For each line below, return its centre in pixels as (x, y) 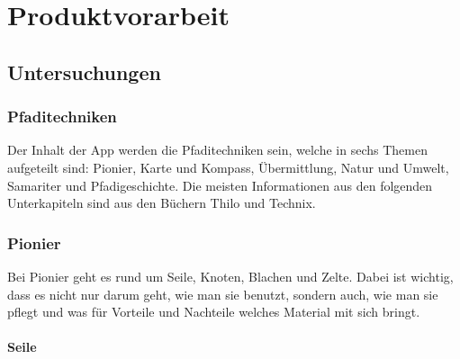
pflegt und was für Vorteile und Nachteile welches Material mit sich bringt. (214, 312)
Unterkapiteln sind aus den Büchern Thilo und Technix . (162, 203)
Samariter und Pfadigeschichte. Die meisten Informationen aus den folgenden (220, 185)
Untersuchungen (84, 72)
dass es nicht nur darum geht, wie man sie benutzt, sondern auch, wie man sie (223, 294)
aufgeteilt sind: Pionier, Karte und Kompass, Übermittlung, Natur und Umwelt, (228, 167)
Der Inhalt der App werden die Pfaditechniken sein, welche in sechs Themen (217, 150)
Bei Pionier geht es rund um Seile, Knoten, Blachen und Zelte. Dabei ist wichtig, (230, 276)
